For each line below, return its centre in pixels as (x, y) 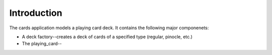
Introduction (36, 13)
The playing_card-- (42, 44)
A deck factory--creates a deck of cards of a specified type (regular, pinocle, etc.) (107, 37)
